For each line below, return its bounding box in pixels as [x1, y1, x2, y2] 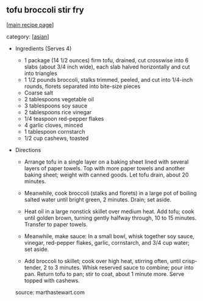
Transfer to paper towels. [24, 220, 88, 228]
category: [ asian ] [6, 33, 49, 40]
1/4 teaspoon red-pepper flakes [24, 115, 104, 122]
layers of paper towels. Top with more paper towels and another [24, 164, 185, 172]
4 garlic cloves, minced [24, 121, 84, 129]
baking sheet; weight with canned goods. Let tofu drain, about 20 [24, 171, 189, 178]
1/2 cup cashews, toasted [24, 134, 89, 142]
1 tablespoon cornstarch [24, 128, 85, 135]
